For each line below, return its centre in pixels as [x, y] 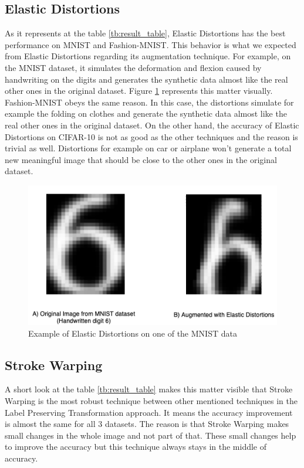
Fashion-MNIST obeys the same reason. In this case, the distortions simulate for [149, 102]
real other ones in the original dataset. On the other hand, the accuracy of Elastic [152, 125]
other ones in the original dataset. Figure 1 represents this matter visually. [139, 91]
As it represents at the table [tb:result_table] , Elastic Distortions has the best [145, 33]
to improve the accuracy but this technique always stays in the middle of [136, 447]
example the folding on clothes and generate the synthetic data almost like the [146, 113]
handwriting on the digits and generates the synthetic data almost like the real [146, 79]
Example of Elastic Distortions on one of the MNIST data [133, 333]
